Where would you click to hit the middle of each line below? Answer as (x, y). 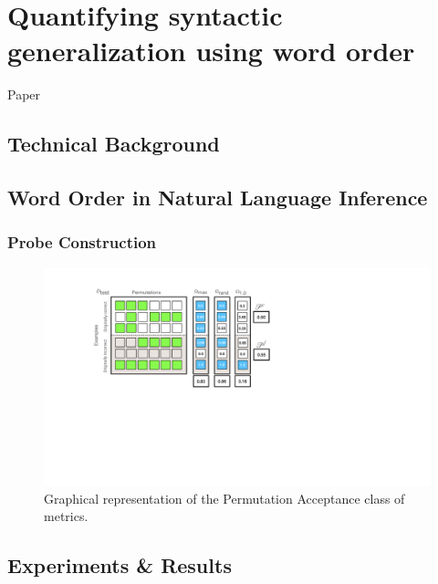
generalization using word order (211, 51)
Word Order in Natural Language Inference (218, 198)
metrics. (66, 516)
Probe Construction (82, 242)
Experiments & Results (120, 565)
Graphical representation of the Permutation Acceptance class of (224, 498)
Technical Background (114, 144)
